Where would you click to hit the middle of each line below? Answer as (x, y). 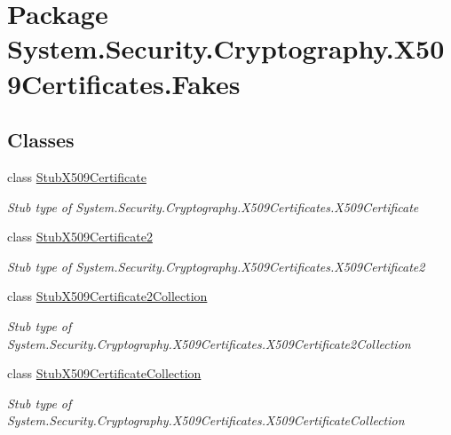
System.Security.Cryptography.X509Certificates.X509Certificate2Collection (209, 343)
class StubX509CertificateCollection (104, 373)
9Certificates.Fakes (124, 83)
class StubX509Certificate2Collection (107, 296)
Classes (41, 140)
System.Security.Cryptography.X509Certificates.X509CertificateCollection (206, 420)
